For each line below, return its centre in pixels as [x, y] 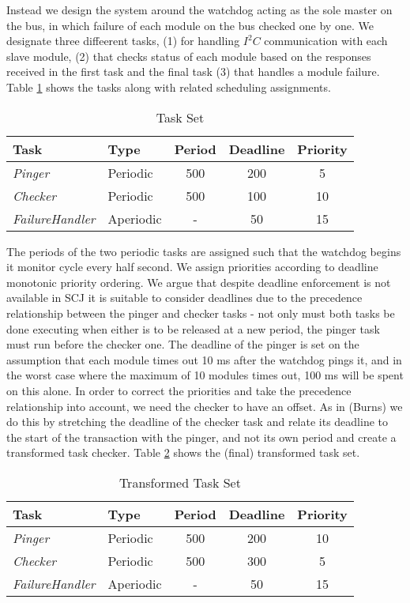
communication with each [326, 41]
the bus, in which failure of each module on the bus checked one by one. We [190, 25]
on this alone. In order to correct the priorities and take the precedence [179, 390]
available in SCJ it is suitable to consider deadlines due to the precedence [184, 298]
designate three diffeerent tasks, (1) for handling [123, 41]
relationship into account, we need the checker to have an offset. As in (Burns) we [205, 406]
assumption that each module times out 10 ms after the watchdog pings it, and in [204, 359]
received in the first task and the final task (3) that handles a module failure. [193, 72]
